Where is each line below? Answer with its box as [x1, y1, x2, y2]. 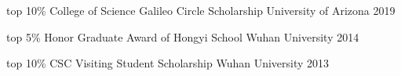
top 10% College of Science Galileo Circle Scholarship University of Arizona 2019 [6, 2, 396, 18]
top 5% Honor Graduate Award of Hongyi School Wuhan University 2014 [6, 28, 359, 45]
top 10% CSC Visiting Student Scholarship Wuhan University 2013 [6, 55, 330, 71]
